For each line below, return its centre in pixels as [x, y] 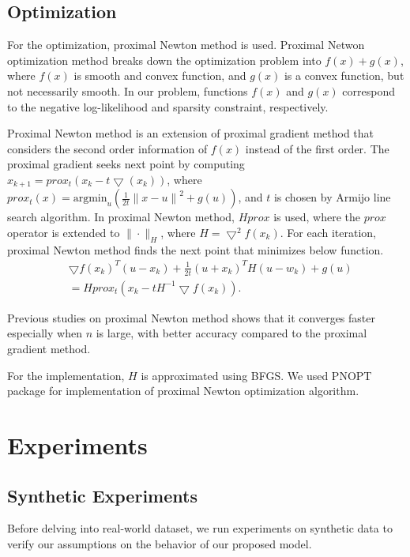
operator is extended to [64, 232]
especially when [45, 333]
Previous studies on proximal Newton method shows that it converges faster [191, 317]
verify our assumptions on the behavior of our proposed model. [160, 543]
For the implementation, [66, 375]
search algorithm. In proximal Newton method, [121, 217]
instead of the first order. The [317, 148]
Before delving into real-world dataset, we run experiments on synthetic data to [200, 528]
